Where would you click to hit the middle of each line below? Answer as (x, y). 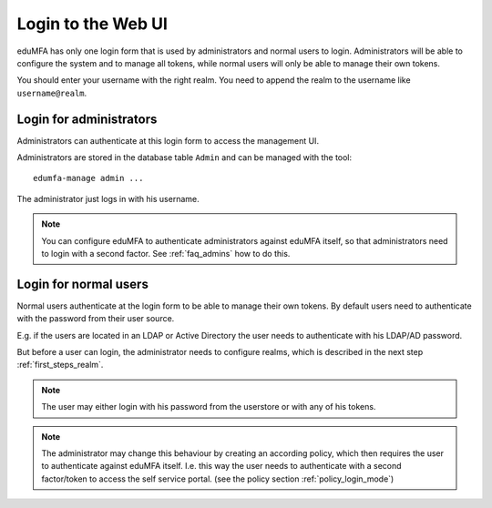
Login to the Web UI (92, 24)
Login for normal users (83, 284)
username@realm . (52, 93)
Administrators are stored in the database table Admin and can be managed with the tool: (184, 157)
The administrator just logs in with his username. (108, 198)
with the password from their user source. (96, 319)
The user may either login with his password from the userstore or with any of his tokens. (209, 407)
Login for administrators (87, 119)
